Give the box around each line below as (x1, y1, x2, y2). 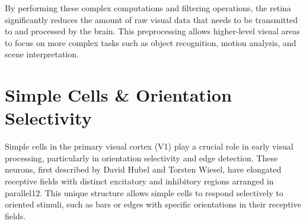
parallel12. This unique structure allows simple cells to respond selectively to (5, 186, 283, 199)
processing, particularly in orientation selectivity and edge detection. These (5, 151, 278, 164)
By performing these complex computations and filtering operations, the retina (5, 2, 291, 14)
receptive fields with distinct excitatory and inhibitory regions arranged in (5, 175, 274, 187)
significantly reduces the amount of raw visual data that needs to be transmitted (5, 13, 298, 25)
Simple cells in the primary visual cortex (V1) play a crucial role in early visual (5, 140, 294, 152)
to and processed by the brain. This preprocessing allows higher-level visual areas (5, 25, 300, 37)
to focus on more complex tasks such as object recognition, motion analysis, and (5, 36, 297, 48)
